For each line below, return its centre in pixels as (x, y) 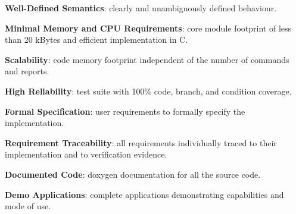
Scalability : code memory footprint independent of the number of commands (147, 59)
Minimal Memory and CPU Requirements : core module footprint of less (148, 28)
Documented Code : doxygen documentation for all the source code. (133, 174)
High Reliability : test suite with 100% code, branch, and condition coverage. (148, 91)
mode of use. (28, 206)
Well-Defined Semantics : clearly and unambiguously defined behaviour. (141, 8)
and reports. (27, 71)
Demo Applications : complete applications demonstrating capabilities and (144, 194)
